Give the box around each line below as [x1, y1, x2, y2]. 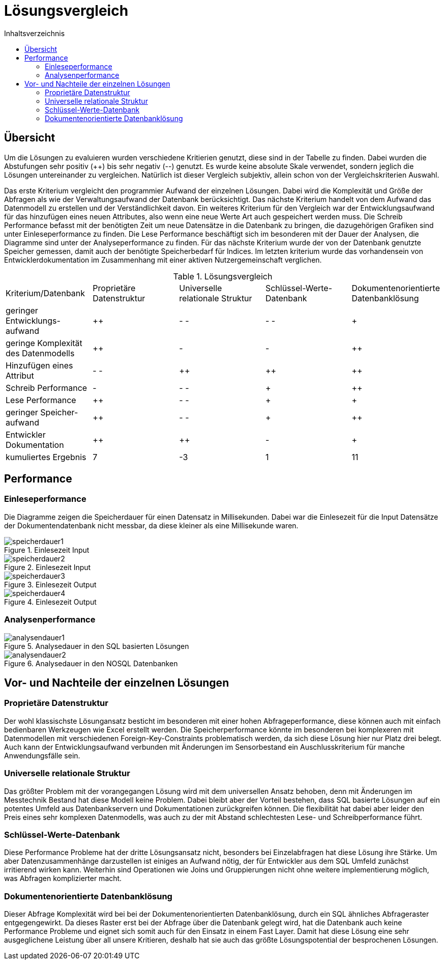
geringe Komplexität [6, 337, 82, 348]
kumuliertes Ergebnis [6, 451, 86, 462]
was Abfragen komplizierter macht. [4, 874, 122, 883]
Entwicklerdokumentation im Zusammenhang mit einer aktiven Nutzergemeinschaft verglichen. [4, 255, 322, 264]
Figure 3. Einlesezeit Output [4, 580, 97, 589]
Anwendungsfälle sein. [4, 751, 80, 760]
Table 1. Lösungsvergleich [173, 271, 273, 281]
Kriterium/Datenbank [6, 288, 85, 298]
